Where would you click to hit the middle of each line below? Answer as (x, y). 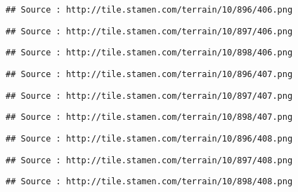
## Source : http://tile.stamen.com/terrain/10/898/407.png (149, 117)
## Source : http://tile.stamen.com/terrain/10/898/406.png (149, 53)
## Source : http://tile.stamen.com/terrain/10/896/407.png (149, 74)
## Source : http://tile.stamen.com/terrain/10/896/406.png (149, 10)
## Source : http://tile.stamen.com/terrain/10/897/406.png (149, 31)
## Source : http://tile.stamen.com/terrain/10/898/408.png (149, 182)
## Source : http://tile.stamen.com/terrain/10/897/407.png (149, 96)
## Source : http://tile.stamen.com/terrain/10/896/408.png (149, 138)
